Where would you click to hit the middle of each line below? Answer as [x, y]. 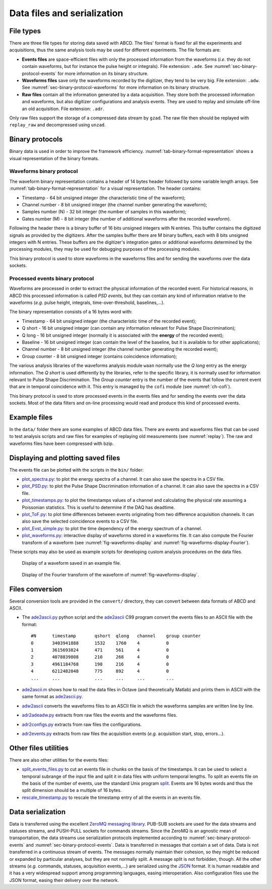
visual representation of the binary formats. [54, 158]
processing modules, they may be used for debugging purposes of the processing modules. [105, 249]
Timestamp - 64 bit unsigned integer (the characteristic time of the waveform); [104, 198]
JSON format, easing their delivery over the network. [64, 880]
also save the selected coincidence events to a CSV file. [80, 522]
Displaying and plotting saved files [65, 458]
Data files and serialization [66, 13]
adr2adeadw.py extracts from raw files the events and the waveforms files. [99, 715]
